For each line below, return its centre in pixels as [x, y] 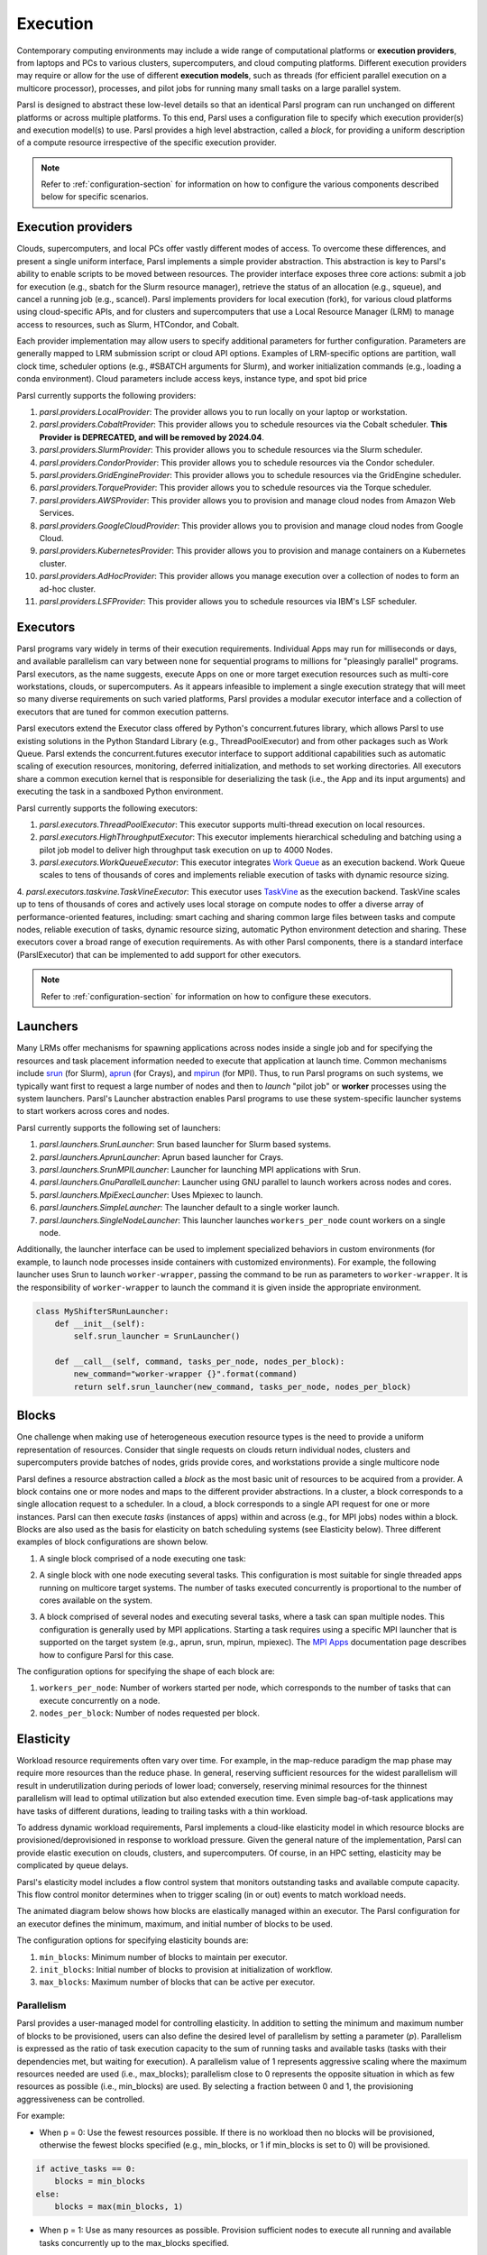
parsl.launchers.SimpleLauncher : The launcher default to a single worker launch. [189, 1208]
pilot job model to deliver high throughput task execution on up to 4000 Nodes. [186, 850]
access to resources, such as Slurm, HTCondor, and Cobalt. [128, 324]
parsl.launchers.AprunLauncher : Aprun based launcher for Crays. [161, 1157]
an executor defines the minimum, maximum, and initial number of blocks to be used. [175, 1924]
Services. [57, 513]
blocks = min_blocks [100, 2181]
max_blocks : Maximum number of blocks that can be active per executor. [177, 1982]
